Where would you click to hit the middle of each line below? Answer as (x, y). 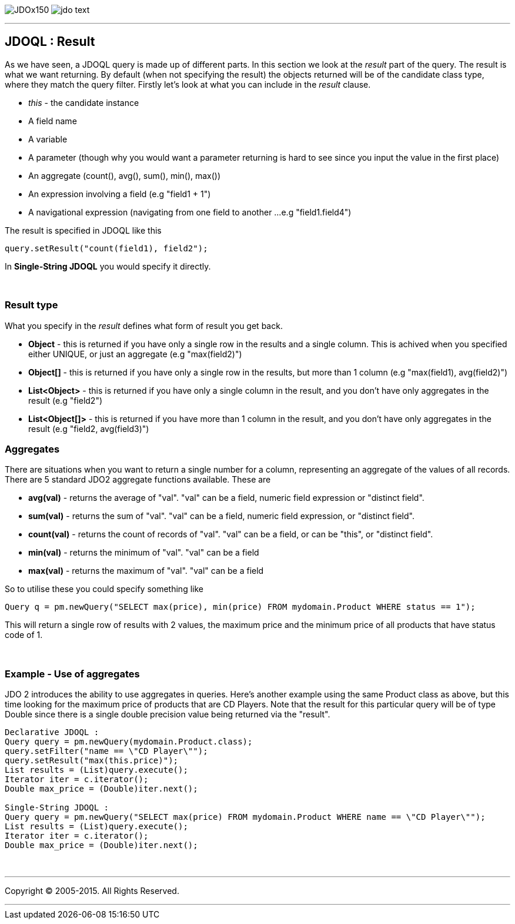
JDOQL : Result (50, 42)
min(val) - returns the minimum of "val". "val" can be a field (144, 553)
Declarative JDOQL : (52, 732)
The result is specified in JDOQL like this (83, 230)
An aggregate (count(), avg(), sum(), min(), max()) (125, 175)
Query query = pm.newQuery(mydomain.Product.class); (129, 742)
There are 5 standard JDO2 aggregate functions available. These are (138, 480)
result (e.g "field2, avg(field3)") (89, 428)
